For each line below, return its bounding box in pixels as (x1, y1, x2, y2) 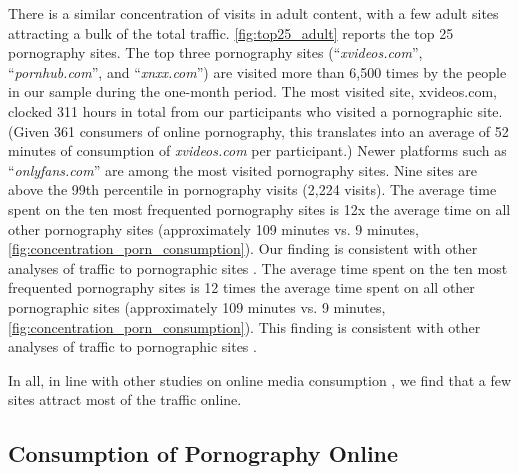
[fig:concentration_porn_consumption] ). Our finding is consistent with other (8, 238, 478, 259)
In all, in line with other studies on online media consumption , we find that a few (8, 369, 512, 390)
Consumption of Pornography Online (8, 438, 399, 469)
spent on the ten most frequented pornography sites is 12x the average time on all (8, 198, 511, 219)
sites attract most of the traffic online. (8, 389, 242, 410)
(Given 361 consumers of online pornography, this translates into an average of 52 (8, 120, 509, 141)
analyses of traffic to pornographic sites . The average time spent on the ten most (8, 257, 508, 278)
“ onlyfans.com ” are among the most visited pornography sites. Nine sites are (8, 159, 477, 180)
